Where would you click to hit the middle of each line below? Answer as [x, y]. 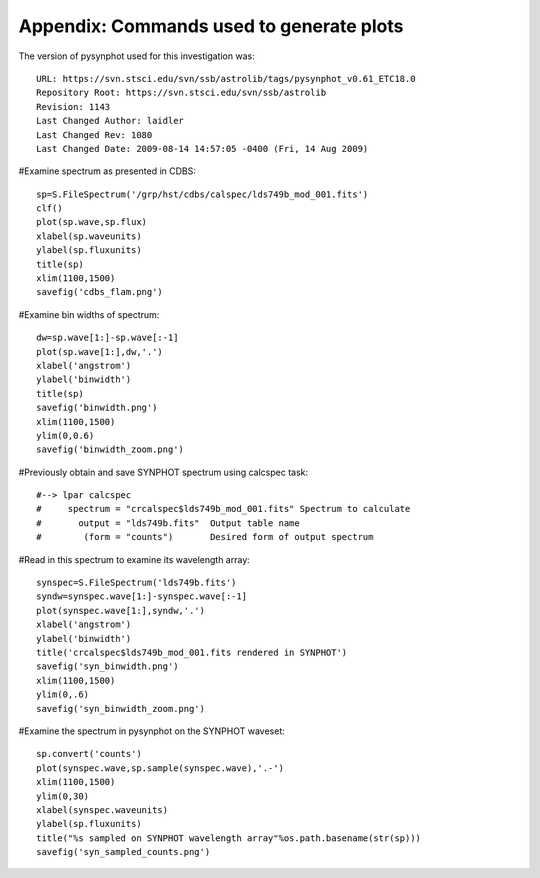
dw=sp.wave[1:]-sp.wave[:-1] [107, 338]
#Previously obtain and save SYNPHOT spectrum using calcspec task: [163, 472]
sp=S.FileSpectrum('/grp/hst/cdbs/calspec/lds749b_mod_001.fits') [202, 194]
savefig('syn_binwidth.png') [107, 666]
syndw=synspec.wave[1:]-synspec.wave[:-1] [142, 596]
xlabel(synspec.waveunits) [102, 809]
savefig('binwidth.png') [97, 408]
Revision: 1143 [73, 106]
